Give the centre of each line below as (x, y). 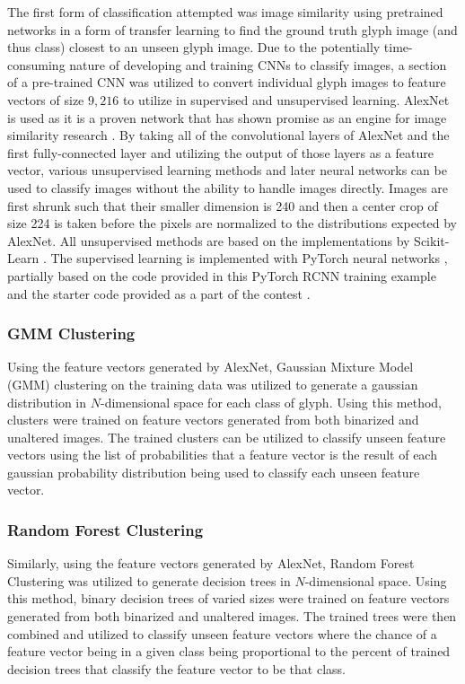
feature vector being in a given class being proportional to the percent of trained (229, 651)
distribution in (47, 402)
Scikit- (432, 240)
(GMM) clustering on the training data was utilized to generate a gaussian (213, 384)
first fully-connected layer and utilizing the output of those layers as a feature (220, 152)
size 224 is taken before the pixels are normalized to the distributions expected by (232, 223)
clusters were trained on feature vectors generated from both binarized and (213, 420)
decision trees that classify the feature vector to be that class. (176, 668)
